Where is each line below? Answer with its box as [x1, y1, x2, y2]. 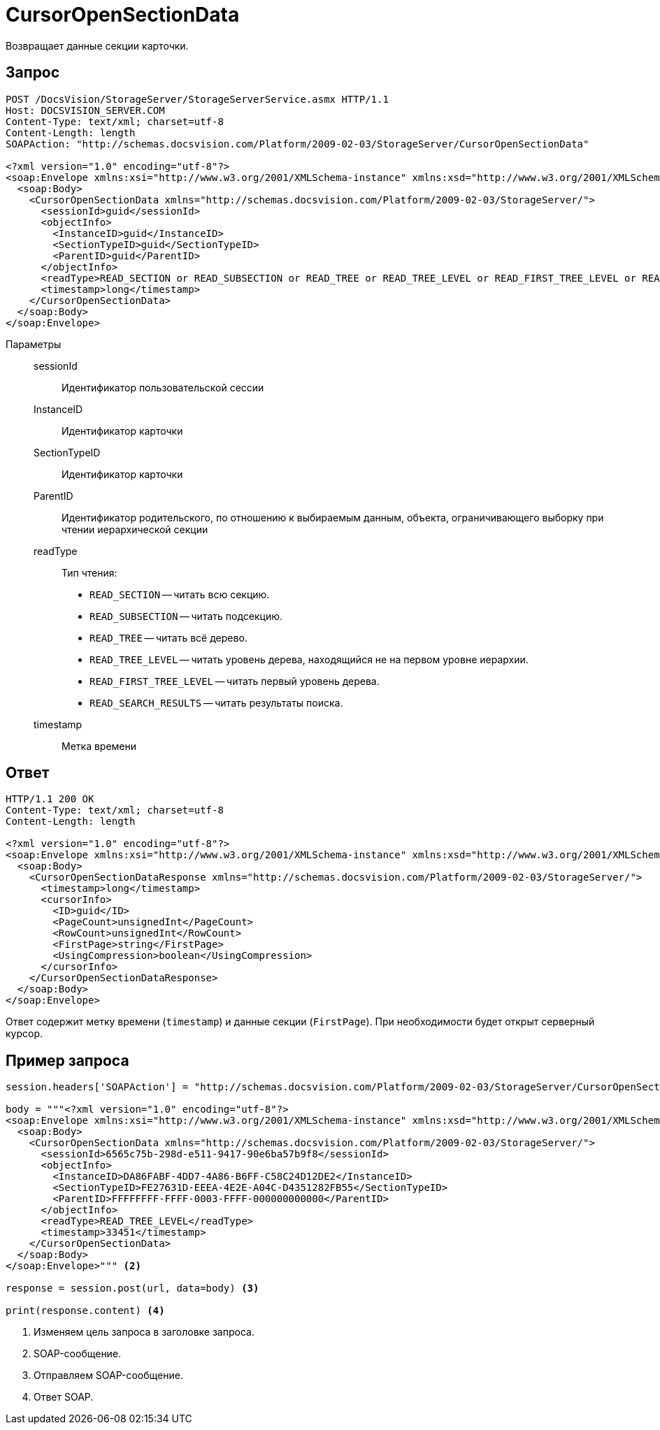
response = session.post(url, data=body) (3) [6, 1283, 259, 1294]
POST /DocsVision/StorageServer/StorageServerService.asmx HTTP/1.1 [6, 93, 389, 105]
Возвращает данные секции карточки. [6, 39, 189, 52]
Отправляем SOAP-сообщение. [34, 1369, 183, 1382]
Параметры [6, 338, 62, 350]
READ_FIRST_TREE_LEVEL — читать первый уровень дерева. [89, 674, 380, 687]
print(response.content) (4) [6, 1305, 165, 1317]
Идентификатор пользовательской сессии [62, 381, 264, 393]
